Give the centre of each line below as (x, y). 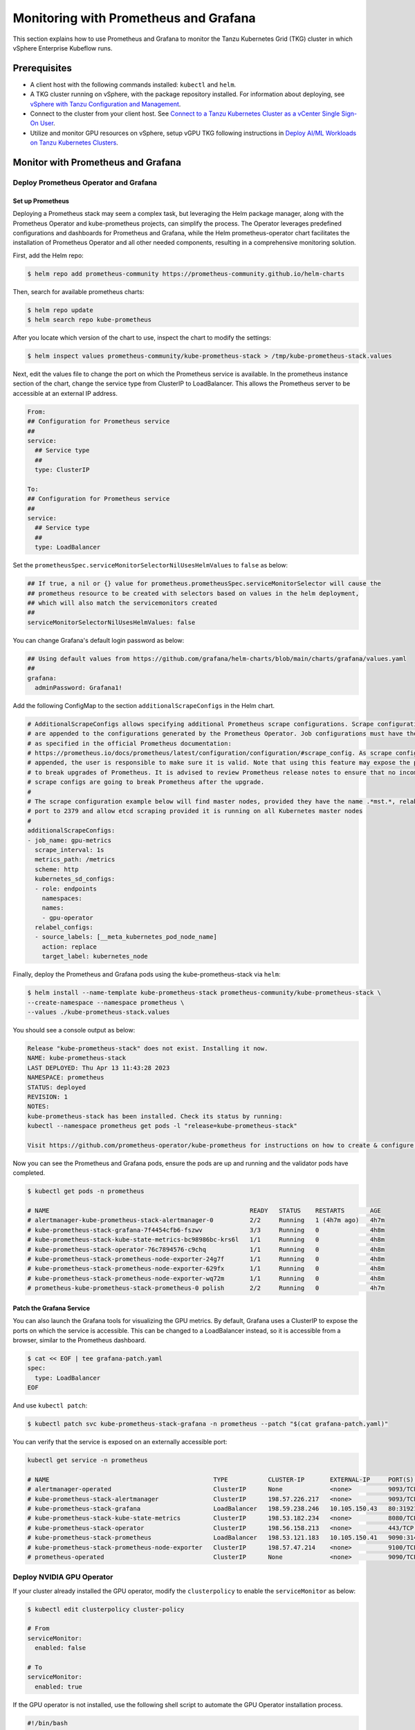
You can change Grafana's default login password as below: (99, 640)
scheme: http (57, 869)
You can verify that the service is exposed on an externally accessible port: (120, 1442)
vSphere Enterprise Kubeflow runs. (63, 48)
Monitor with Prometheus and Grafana (97, 162)
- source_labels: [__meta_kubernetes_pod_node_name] (126, 937)
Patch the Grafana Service (51, 1308)
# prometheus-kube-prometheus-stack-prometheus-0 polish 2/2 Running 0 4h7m (206, 1288)
